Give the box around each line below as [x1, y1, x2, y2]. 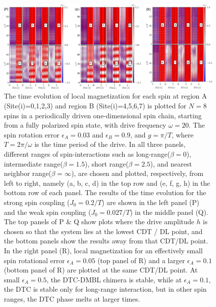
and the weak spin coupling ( [4, 206, 91, 217]
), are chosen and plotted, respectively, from [71, 168, 204, 178]
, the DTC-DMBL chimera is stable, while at [47, 274, 182, 284]
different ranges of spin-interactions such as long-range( [4, 148, 170, 159]
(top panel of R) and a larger [97, 255, 185, 265]
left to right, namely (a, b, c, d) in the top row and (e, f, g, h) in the [4, 177, 210, 188]
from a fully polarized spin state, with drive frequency [4, 120, 166, 130]
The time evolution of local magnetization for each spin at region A [4, 91, 207, 101]
